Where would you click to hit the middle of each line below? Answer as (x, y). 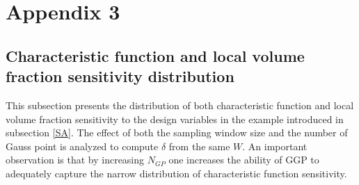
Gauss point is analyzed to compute (82, 146)
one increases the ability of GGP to (244, 160)
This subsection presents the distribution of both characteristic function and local (180, 105)
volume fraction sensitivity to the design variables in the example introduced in (175, 119)
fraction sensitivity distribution (120, 76)
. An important (275, 146)
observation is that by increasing (75, 160)
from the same (199, 146)
